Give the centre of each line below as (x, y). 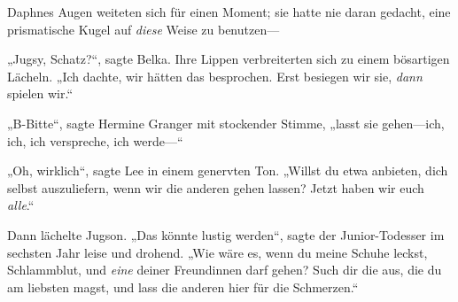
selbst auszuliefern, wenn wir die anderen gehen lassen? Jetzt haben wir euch (216, 187)
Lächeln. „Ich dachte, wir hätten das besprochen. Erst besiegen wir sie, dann (215, 76)
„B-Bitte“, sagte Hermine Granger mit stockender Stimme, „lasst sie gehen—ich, (226, 123)
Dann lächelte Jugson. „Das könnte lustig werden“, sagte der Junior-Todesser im (226, 234)
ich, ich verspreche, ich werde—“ (95, 140)
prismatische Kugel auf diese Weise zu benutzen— (144, 29)
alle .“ (21, 205)
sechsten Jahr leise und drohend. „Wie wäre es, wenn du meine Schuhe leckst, (217, 252)
